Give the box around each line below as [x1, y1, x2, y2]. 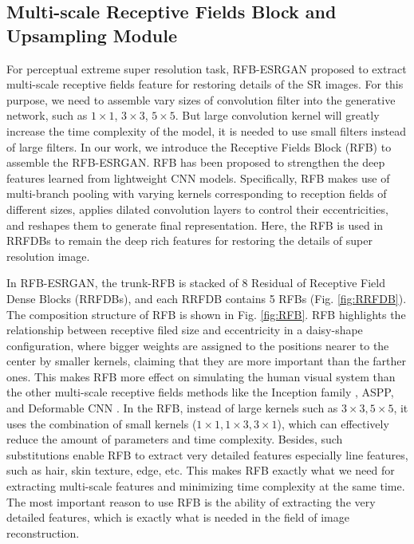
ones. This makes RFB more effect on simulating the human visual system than [6, 368, 396, 384]
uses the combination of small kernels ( [6, 415, 197, 432]
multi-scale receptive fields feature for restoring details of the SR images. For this [6, 76, 404, 93]
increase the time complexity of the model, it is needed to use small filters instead [6, 122, 406, 139]
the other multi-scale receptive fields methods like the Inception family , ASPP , [6, 384, 394, 400]
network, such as [6, 107, 88, 124]
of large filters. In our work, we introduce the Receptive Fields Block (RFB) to [6, 138, 392, 155]
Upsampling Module [6, 22, 178, 47]
